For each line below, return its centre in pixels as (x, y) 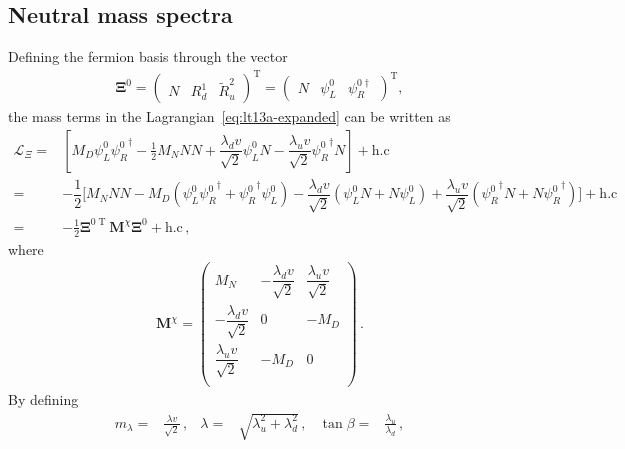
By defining (43, 398)
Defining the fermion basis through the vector (148, 56)
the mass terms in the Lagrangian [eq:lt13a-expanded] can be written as (229, 116)
